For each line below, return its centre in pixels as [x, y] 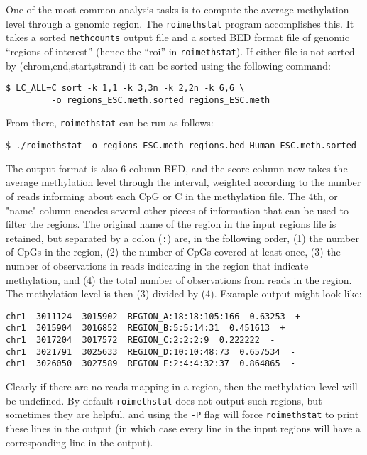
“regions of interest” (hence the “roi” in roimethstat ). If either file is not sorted [180, 51]
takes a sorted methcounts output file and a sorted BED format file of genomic [177, 37]
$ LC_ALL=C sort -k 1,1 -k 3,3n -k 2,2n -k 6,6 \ [125, 88]
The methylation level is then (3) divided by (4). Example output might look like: [184, 294]
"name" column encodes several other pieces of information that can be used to [177, 210]
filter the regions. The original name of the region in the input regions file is [171, 224]
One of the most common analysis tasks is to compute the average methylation [177, 9]
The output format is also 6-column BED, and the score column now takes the [177, 168]
